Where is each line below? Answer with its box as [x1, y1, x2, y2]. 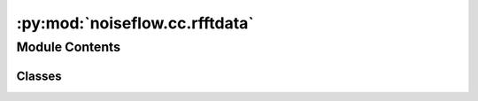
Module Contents [16, 39, 121, 55]
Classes [16, 68, 62, 83]
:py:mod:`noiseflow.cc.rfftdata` [16, 13, 254, 33]
